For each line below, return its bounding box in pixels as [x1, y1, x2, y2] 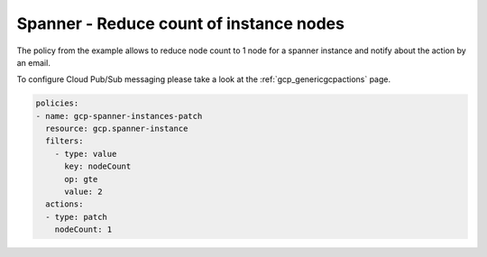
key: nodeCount [64, 161, 132, 171]
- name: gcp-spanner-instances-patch [35, 111, 203, 121]
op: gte [64, 174, 98, 184]
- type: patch [45, 212, 108, 222]
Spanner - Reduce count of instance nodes [16, 14, 345, 33]
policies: [35, 98, 79, 108]
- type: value [54, 149, 117, 159]
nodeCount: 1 [54, 225, 113, 234]
